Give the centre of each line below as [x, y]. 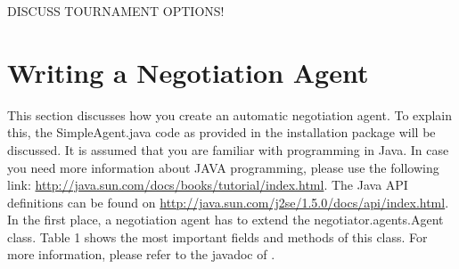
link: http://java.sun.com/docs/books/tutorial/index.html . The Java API [208, 185]
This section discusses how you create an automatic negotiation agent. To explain [230, 114]
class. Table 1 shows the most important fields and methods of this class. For [217, 236]
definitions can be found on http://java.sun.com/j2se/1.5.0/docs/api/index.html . [228, 202]
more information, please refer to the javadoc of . [141, 254]
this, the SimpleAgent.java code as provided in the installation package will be [221, 132]
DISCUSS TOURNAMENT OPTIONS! [116, 11]
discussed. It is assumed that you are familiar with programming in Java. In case [228, 149]
